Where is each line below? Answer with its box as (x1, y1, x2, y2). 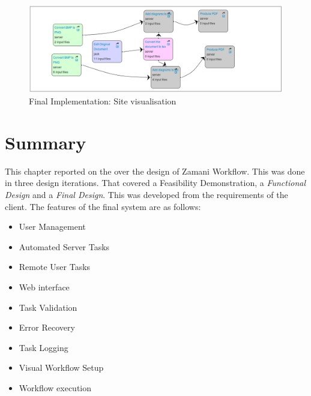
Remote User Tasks (19, 260, 91, 273)
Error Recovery (19, 321, 75, 334)
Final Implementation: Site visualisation (29, 95, 177, 107)
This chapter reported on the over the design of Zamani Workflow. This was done (5, 164, 305, 177)
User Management (19, 220, 86, 233)
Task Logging (19, 341, 68, 353)
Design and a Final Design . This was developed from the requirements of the (5, 188, 288, 201)
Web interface (19, 281, 70, 293)
